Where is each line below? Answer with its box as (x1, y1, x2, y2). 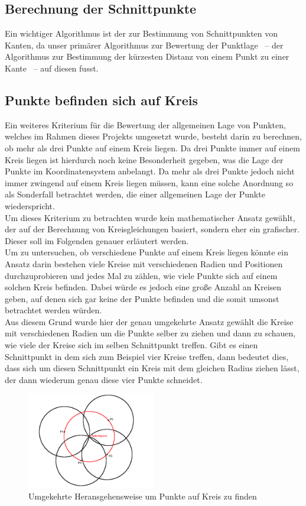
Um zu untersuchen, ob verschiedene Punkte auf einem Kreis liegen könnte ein (5, 246, 289, 258)
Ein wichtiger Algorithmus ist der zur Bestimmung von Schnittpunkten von (5, 27, 278, 40)
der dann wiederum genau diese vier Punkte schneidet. (5, 373, 203, 385)
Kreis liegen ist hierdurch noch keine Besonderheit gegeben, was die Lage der (5, 153, 284, 166)
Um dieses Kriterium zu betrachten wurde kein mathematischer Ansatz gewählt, (5, 211, 295, 223)
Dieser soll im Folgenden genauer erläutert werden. (5, 234, 189, 246)
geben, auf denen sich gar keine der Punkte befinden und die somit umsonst (5, 292, 279, 304)
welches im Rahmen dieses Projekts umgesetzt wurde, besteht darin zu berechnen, (5, 130, 302, 142)
